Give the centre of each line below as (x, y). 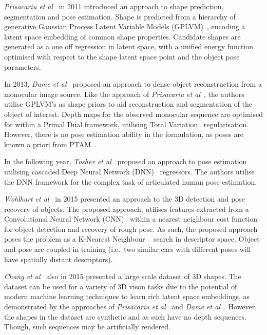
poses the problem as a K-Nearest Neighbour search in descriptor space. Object (132, 239)
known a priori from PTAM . (51, 144)
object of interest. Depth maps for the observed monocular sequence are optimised (133, 114)
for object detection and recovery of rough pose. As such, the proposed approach (131, 229)
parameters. (23, 66)
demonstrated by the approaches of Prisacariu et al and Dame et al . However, (131, 307)
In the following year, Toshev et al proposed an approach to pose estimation (126, 161)
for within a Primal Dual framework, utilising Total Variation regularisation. (127, 124)
